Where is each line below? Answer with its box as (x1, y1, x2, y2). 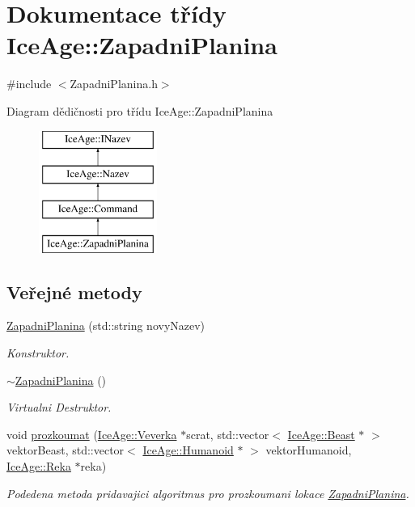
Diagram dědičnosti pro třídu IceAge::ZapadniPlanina (6, 102, 273, 119)
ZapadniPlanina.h (70, 75, 158, 92)
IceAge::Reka (6, 458, 71, 475)
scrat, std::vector (186, 425, 269, 442)
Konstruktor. (6, 344, 70, 361)
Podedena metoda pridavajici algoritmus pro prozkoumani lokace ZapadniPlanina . (6, 484, 409, 501)
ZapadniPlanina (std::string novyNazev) (6, 317, 205, 334)
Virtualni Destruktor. (6, 399, 112, 416)
